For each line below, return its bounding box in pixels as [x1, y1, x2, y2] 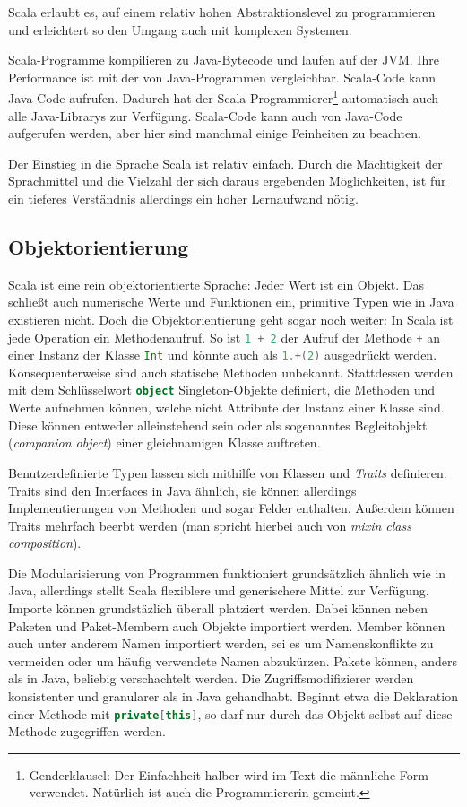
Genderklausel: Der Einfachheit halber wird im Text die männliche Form [29, 765, 428, 784]
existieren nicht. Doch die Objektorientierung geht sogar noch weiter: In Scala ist [8, 309, 454, 328]
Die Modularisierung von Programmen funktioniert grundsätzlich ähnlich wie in [8, 563, 446, 582]
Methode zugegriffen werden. [8, 722, 166, 741]
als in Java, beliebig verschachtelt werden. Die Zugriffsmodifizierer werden [8, 669, 414, 688]
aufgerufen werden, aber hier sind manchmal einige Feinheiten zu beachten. [8, 124, 421, 143]
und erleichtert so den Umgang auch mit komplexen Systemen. [8, 20, 352, 39]
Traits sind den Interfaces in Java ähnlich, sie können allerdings [8, 481, 357, 499]
